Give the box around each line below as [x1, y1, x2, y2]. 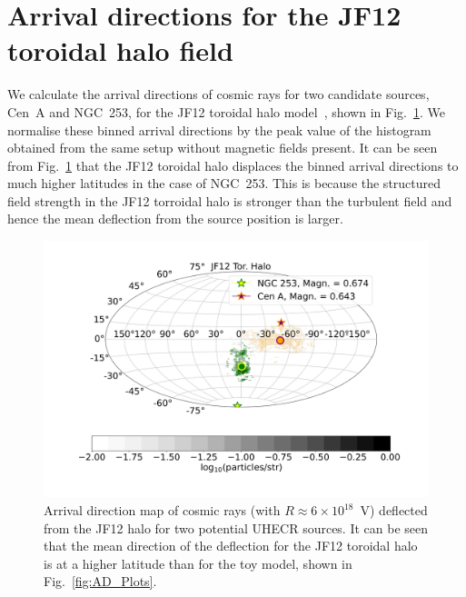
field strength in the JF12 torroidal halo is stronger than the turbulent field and [7, 191, 452, 210]
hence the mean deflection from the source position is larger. [7, 209, 343, 228]
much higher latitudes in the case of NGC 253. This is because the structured [7, 174, 441, 193]
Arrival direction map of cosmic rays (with [44, 501, 281, 520]
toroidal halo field [7, 32, 233, 69]
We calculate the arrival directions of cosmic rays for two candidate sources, [7, 85, 430, 104]
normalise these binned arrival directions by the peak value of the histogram [7, 120, 431, 139]
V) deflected [360, 501, 428, 520]
